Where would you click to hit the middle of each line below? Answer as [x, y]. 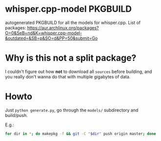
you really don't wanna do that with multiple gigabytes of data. [68, 76]
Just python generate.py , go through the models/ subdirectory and [72, 110]
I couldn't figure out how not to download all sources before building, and [79, 71]
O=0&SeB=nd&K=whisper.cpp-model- [43, 33]
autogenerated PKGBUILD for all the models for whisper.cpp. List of [73, 23]
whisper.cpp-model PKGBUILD [69, 9]
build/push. [16, 115]
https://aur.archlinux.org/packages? [63, 27]
